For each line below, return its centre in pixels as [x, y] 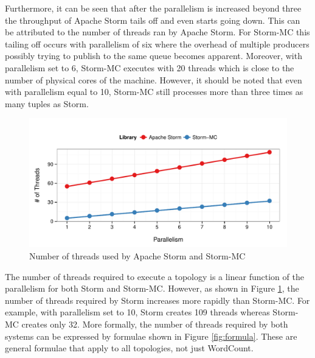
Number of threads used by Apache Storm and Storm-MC [137, 255]
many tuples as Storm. [47, 103]
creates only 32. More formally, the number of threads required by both [155, 324]
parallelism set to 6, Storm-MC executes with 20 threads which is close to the [150, 67]
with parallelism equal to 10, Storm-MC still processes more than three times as [154, 92]
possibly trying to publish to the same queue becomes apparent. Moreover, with [154, 56]
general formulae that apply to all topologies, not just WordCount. [129, 348]
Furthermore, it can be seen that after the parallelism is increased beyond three [153, 8]
